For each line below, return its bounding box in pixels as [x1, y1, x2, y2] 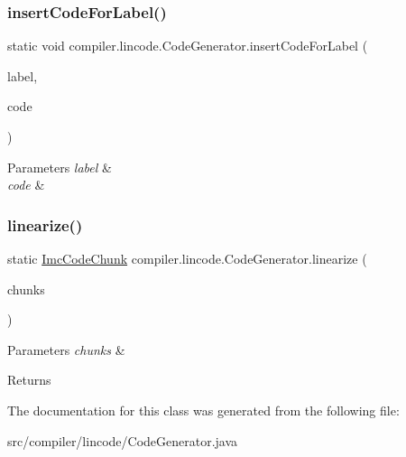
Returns [7, 370, 51, 389]
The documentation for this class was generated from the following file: [7, 400, 400, 419]
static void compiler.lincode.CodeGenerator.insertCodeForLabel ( [7, 36, 368, 55]
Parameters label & [7, 157, 112, 176]
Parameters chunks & [7, 340, 125, 359]
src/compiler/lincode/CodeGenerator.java [7, 431, 238, 450]
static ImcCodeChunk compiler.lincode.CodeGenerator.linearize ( [7, 249, 367, 267]
